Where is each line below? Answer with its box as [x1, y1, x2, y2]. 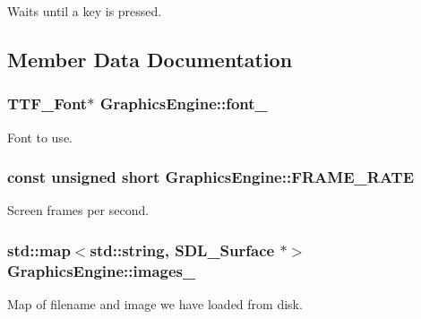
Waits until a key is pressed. [7, 2, 162, 20]
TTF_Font [7, 92, 88, 115]
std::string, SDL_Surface [90, 238, 275, 261]
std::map [7, 238, 71, 261]
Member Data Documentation [7, 45, 293, 73]
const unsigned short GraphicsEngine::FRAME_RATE [7, 166, 415, 188]
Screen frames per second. [7, 201, 150, 220]
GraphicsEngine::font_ [99, 92, 268, 115]
